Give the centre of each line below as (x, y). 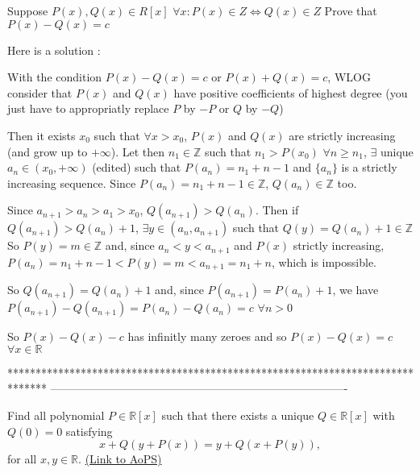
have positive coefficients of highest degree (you (291, 92)
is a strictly (369, 167)
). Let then (138, 151)
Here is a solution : (54, 50)
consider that (40, 92)
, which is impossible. (324, 261)
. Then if (277, 210)
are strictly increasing (342, 135)
